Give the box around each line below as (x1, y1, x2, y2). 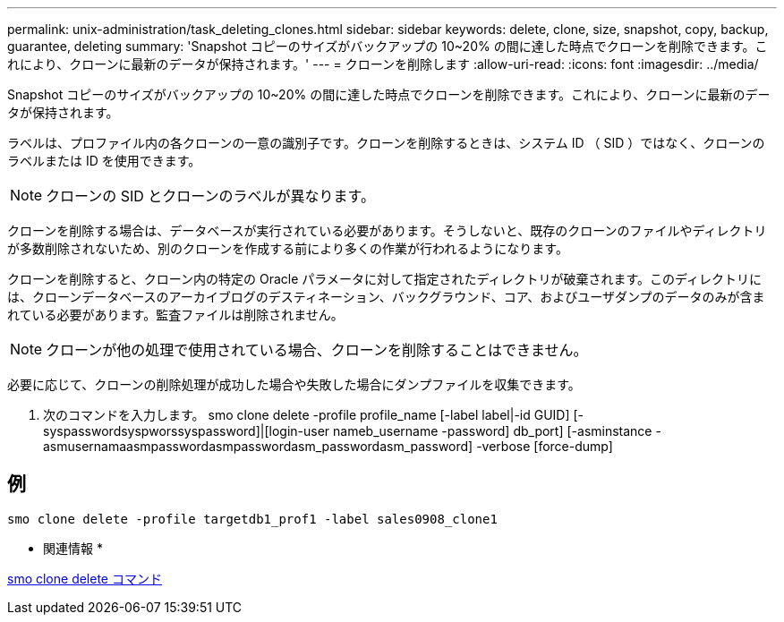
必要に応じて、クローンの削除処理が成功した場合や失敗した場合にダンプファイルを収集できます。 (7, 377, 581, 392)
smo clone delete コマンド (7, 570, 162, 586)
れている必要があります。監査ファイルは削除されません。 (7, 307, 344, 322)
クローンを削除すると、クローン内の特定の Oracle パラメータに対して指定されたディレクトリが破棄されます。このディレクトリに (7, 271, 763, 286)
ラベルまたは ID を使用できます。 (7, 153, 201, 168)
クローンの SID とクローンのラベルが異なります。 (46, 187, 375, 205)
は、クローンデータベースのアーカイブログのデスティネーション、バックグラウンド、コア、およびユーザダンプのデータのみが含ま (7, 289, 765, 304)
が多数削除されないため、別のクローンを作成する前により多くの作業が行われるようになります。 (7, 241, 568, 256)
